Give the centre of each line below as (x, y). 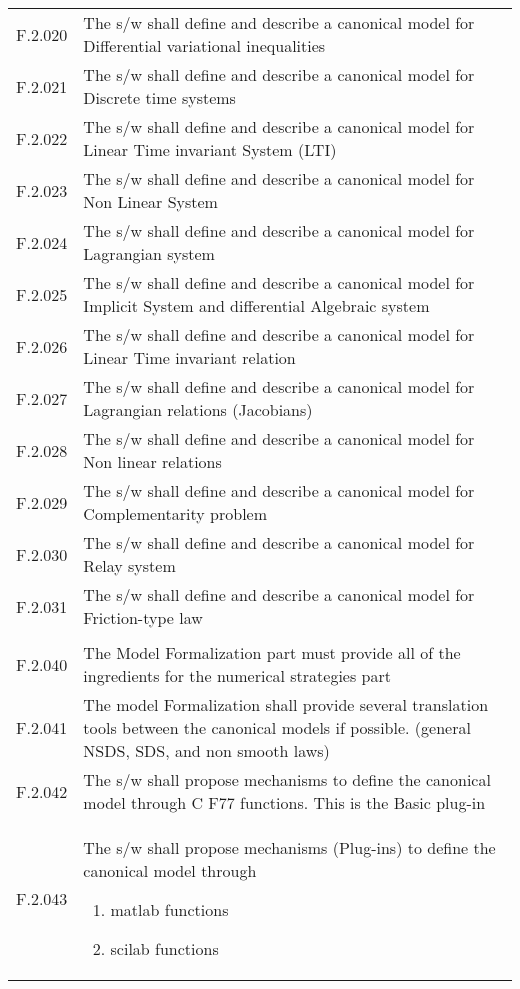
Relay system (129, 565)
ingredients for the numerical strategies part (237, 675)
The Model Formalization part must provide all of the (272, 652)
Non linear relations (152, 461)
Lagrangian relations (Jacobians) (198, 409)
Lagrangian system (149, 253)
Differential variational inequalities (204, 45)
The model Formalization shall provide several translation (286, 704)
